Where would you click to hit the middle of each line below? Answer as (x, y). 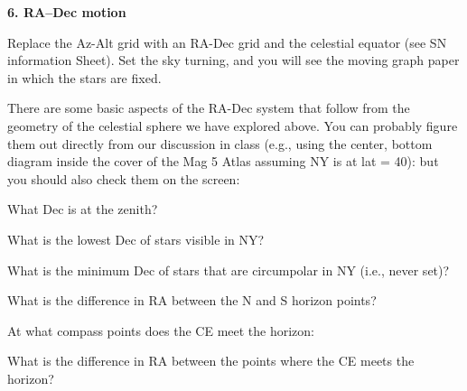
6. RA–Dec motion (67, 12)
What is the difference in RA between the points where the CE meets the (211, 361)
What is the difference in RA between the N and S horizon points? (192, 300)
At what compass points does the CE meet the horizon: (161, 330)
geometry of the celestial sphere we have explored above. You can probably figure (233, 125)
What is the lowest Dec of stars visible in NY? (136, 239)
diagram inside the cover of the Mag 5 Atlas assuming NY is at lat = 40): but (223, 161)
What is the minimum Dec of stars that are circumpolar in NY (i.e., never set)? (229, 270)
